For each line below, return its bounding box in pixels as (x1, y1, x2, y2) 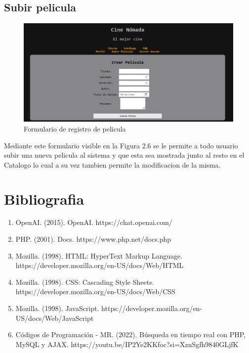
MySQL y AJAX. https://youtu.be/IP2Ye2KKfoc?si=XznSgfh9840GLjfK (15, 339, 239, 349)
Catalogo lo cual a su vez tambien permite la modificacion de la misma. (4, 159, 221, 170)
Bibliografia (4, 188, 84, 209)
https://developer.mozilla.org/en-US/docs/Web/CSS (15, 286, 175, 297)
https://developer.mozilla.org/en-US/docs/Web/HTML (15, 260, 184, 270)
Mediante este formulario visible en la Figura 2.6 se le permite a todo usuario (4, 140, 238, 150)
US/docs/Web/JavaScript (15, 312, 94, 323)
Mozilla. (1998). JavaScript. (15, 303, 99, 313)
